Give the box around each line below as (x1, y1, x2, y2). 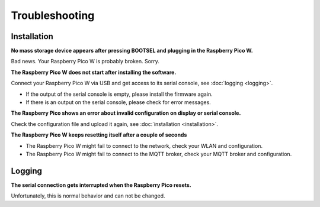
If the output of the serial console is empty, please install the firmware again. (25, 90, 213, 98)
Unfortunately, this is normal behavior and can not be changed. (11, 192, 165, 199)
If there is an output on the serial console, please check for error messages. (25, 99, 212, 106)
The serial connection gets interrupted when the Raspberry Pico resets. (11, 181, 192, 189)
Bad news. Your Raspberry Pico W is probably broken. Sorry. (11, 58, 160, 65)
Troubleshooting (11, 9, 95, 22)
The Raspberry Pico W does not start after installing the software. (11, 69, 177, 76)
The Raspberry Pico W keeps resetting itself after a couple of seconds (11, 131, 187, 138)
